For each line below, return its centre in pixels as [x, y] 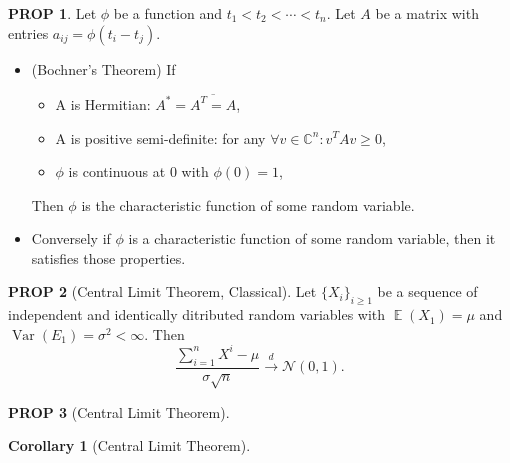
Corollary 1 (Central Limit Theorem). [129, 445]
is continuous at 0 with [138, 171]
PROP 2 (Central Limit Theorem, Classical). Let [162, 291]
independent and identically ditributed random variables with [197, 314]
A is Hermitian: [103, 103]
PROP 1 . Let [52, 13]
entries [28, 32]
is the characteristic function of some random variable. [248, 204]
